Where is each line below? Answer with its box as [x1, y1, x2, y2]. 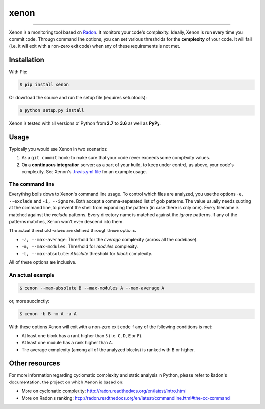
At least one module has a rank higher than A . [21, 340, 113, 346]
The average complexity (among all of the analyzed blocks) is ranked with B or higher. [21, 346, 195, 353]
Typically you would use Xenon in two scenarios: [9, 146, 108, 152]
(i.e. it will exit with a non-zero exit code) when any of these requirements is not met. [9, 43, 180, 49]
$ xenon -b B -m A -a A [19, 311, 77, 317]
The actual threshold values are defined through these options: [9, 228, 137, 233]
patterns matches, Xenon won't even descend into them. [9, 218, 124, 224]
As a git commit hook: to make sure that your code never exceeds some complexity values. [21, 155, 211, 161]
